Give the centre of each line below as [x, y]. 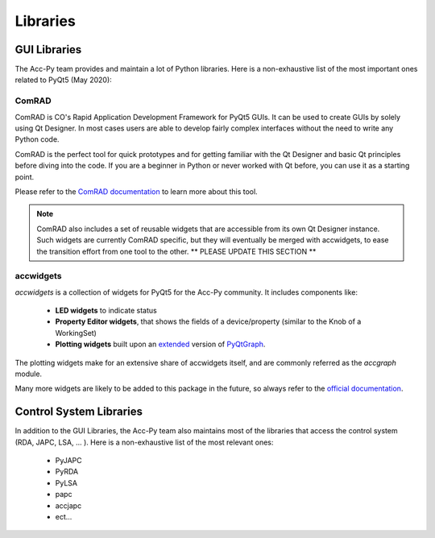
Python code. [37, 139]
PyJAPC [68, 461]
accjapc [68, 505]
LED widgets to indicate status [106, 311]
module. [29, 374]
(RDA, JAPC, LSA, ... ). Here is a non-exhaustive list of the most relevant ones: [144, 442]
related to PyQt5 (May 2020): [63, 80]
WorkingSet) [76, 333]
